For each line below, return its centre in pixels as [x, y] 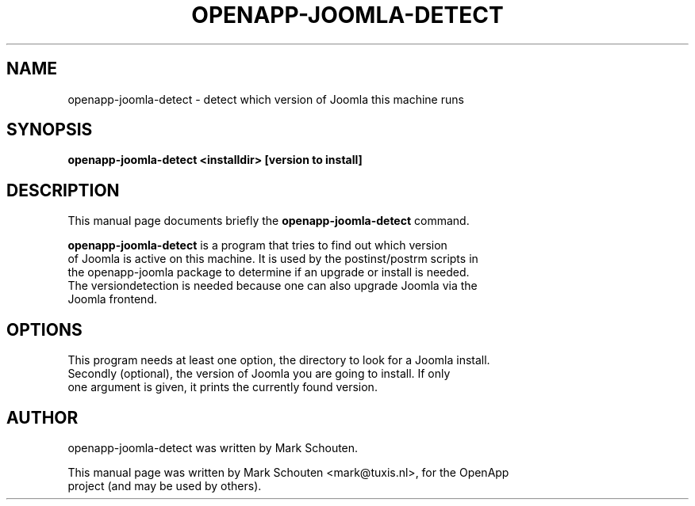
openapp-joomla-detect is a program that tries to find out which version [257, 245]
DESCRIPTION [63, 190]
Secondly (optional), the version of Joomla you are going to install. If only [259, 374]
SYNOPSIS [50, 130]
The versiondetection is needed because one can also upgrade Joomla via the [273, 286]
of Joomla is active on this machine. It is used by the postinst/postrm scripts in [273, 259]
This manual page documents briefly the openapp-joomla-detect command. [269, 221]
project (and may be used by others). [165, 485]
